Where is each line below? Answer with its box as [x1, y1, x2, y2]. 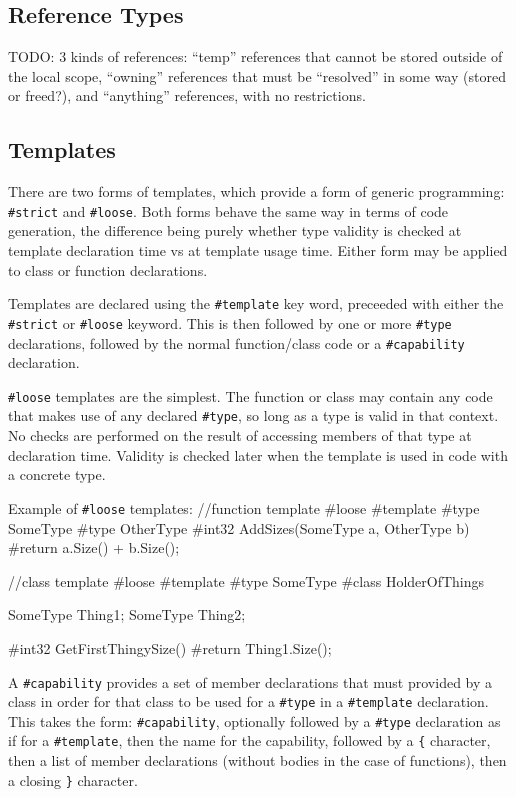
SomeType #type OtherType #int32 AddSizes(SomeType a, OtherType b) [8, 517, 470, 538]
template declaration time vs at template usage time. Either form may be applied [8, 240, 508, 261]
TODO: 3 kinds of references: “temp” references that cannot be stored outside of [8, 46, 503, 67]
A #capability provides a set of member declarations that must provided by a [8, 671, 493, 692]
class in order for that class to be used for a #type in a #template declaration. [8, 691, 489, 712]
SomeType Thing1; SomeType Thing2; [8, 604, 246, 625]
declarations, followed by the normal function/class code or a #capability [8, 332, 465, 353]
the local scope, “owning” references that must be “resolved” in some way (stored [8, 65, 506, 86]
